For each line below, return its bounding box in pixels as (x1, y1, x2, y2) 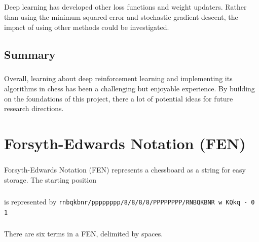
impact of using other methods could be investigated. (4, 21, 169, 32)
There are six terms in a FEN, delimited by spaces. (4, 228, 163, 238)
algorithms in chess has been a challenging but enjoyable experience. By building (4, 83, 255, 93)
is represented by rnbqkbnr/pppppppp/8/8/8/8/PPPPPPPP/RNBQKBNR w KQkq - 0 (4, 196, 255, 206)
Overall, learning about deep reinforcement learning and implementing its (4, 73, 233, 84)
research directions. (4, 103, 64, 114)
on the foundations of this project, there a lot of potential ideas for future (4, 93, 233, 103)
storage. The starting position (4, 175, 96, 185)
